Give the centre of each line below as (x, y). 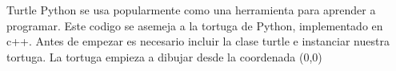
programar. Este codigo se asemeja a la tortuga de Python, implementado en (195, 25)
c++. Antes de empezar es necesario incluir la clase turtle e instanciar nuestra (198, 41)
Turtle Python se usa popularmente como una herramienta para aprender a (191, 10)
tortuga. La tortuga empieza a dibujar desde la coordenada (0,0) (164, 56)
